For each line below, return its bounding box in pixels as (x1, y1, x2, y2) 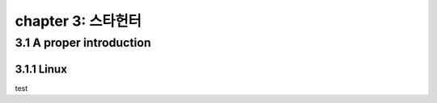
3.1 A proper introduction (15, 35, 151, 50)
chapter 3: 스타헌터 (15, 12, 142, 30)
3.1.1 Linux (15, 62, 68, 76)
